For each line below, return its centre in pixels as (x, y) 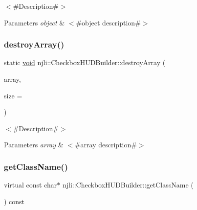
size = (13, 95)
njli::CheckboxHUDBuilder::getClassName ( (128, 185)
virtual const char (31, 185)
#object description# (108, 22)
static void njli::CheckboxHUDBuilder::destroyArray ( (85, 62)
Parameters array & (34, 145)
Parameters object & (34, 22)
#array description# (106, 145)
